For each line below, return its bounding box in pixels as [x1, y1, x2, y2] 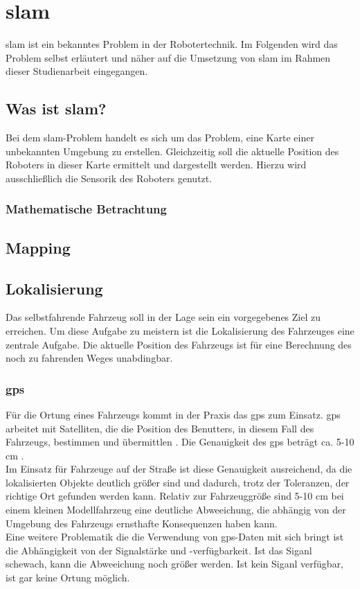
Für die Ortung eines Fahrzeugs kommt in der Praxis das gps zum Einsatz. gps [6, 407, 341, 421]
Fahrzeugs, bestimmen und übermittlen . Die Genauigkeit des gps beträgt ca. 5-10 [6, 434, 354, 449]
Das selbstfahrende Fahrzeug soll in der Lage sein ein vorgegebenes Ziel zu [6, 310, 321, 324]
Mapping [6, 236, 71, 258]
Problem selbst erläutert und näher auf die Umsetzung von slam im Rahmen [6, 50, 331, 64]
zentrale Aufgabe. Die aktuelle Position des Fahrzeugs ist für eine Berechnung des [6, 337, 352, 351]
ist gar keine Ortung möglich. [6, 570, 130, 585]
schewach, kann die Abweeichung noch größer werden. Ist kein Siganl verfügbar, [6, 556, 344, 571]
